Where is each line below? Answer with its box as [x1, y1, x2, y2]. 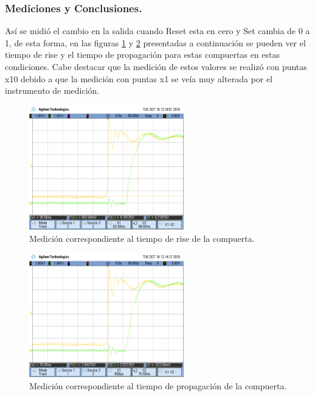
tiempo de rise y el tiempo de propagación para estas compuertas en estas [5, 48, 280, 61]
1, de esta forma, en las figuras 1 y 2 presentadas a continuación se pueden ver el [5, 36, 306, 49]
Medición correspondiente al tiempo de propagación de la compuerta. [29, 379, 287, 392]
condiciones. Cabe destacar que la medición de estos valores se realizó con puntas [5, 60, 307, 72]
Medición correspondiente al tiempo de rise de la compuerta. [29, 232, 255, 244]
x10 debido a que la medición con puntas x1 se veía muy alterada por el [5, 72, 273, 85]
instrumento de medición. [5, 84, 100, 97]
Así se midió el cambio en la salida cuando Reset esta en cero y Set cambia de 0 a [5, 24, 310, 37]
